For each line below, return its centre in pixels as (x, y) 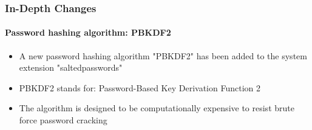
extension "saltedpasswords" (71, 67)
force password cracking (63, 120)
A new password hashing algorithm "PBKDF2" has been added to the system (163, 55)
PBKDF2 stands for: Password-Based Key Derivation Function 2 (140, 87)
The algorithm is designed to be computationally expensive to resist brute (157, 108)
